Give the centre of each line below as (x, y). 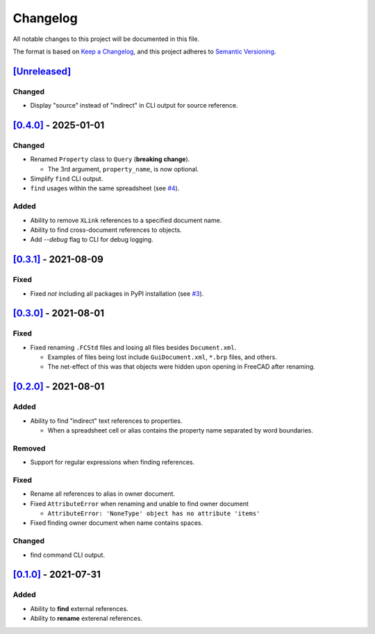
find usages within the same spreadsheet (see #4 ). (105, 188)
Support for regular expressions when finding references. (112, 462)
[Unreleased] (42, 71)
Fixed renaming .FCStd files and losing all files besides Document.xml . (133, 347)
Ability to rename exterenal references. (86, 619)
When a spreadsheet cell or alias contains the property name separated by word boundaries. (181, 430)
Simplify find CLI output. (67, 179)
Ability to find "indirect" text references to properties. (106, 421)
